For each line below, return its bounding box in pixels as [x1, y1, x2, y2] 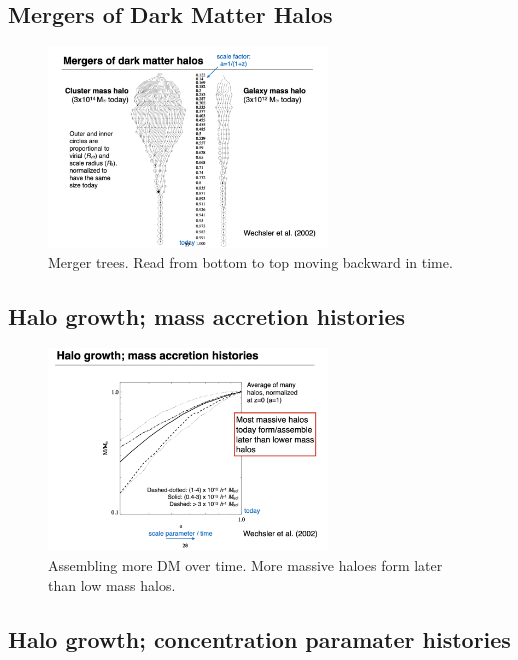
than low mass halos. [48, 574, 176, 595]
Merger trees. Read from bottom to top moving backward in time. [48, 251, 453, 272]
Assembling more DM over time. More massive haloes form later [48, 555, 443, 576]
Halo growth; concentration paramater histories [8, 623, 511, 654]
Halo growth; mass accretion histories [8, 300, 406, 331]
